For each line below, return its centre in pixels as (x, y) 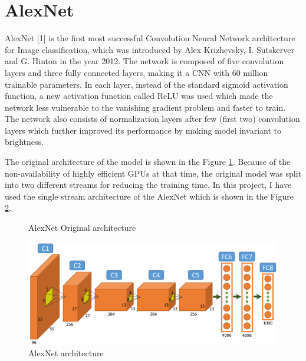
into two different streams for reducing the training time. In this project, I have (148, 185)
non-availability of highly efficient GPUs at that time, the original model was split (153, 173)
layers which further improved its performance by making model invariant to (143, 130)
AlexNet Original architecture (82, 228)
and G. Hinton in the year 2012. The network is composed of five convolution (144, 61)
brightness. (24, 142)
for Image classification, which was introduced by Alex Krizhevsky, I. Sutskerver (149, 49)
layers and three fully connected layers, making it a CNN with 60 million (136, 72)
